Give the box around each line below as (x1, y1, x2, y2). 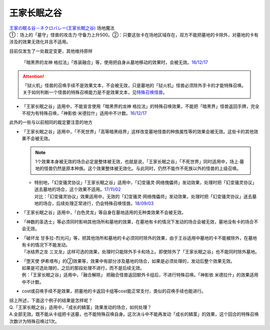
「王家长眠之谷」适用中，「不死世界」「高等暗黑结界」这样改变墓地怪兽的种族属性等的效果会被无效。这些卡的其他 (21, 128, 254, 134)
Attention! (22, 73, 44, 79)
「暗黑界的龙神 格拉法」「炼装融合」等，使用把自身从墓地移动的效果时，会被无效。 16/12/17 (21, 59, 208, 65)
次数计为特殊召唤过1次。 (9, 318, 59, 324)
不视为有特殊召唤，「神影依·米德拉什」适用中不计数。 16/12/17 (21, 110, 147, 116)
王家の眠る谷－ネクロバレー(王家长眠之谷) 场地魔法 (9, 25, 115, 31)
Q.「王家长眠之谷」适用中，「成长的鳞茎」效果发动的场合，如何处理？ (9, 305, 152, 311)
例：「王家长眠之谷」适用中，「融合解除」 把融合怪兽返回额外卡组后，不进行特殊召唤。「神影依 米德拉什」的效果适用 (21, 272, 258, 278)
